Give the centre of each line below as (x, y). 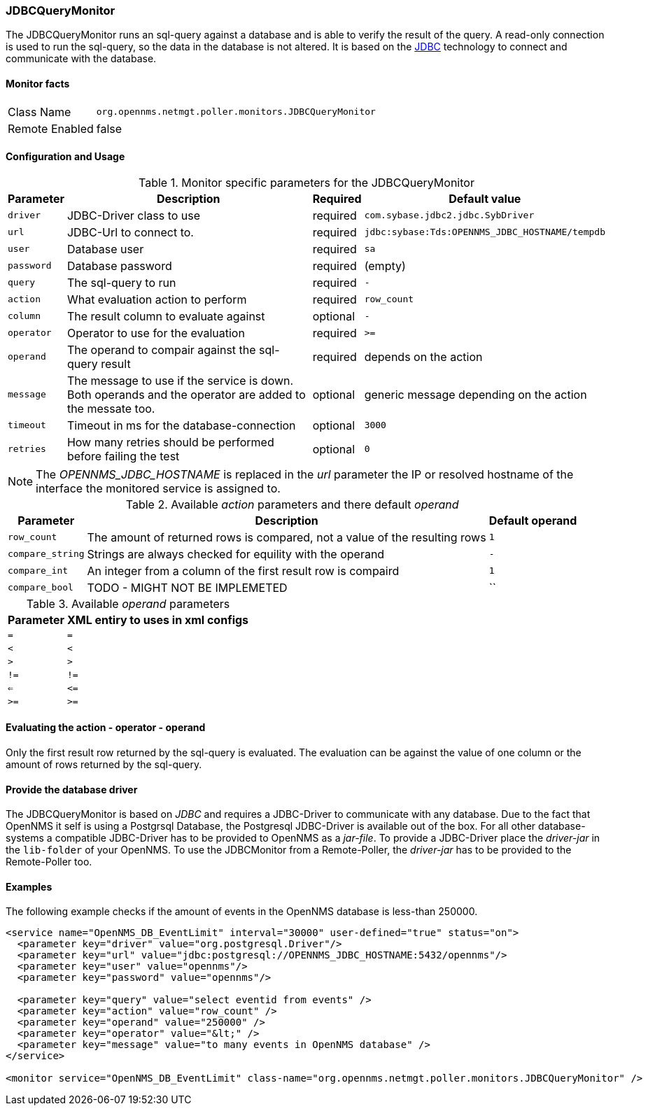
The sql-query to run (121, 282)
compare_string (46, 554)
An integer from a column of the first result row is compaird (243, 571)
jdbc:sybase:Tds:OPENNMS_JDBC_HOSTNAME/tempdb (485, 232)
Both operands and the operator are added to (186, 394)
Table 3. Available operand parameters (128, 603)
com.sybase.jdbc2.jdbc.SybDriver (449, 215)
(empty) (385, 266)
